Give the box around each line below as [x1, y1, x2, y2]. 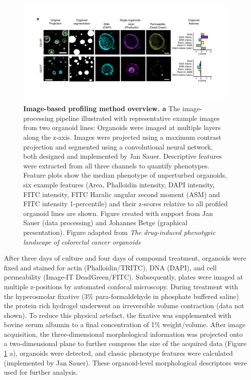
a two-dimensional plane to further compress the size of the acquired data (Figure [4, 338, 247, 348]
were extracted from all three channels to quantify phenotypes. [23, 160, 210, 170]
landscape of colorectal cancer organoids [23, 236, 141, 247]
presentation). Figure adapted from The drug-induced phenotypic [23, 227, 216, 237]
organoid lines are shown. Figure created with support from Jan [23, 208, 213, 218]
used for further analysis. [4, 367, 78, 377]
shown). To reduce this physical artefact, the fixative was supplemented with [4, 310, 232, 320]
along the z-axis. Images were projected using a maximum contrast [23, 132, 221, 142]
